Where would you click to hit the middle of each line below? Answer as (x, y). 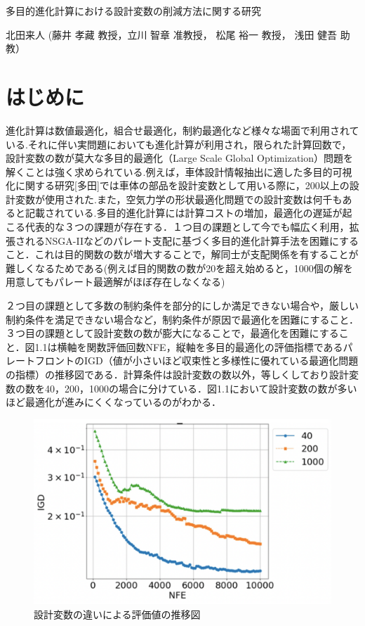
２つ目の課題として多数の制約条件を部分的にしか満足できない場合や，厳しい (182, 306)
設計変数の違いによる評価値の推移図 (117, 614)
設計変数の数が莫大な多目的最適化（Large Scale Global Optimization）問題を (180, 158)
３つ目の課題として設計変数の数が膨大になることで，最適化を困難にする (172, 333)
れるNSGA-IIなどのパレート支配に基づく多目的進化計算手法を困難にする (192, 240)
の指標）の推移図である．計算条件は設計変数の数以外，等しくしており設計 (178, 374)
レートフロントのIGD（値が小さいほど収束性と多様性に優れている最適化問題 (182, 360)
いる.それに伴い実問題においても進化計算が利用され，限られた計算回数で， (179, 144)
